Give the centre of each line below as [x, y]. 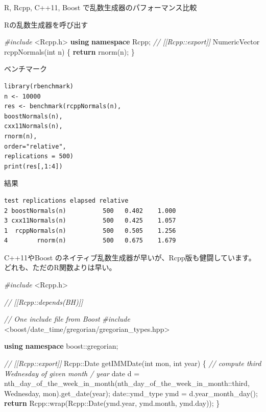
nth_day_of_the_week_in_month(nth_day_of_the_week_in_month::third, [127, 383]
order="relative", [35, 146]
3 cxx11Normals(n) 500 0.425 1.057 [90, 221]
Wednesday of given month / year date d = [72, 373]
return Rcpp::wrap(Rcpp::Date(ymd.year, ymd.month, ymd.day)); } [112, 403]
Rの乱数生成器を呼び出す [46, 24]
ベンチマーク [26, 69]
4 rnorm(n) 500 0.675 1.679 [90, 241]
